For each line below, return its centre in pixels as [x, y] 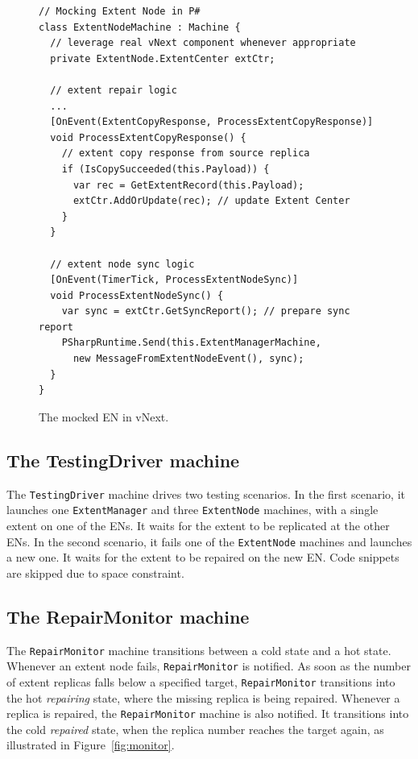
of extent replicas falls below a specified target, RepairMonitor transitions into [201, 681]
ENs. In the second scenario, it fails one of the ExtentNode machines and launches [209, 541]
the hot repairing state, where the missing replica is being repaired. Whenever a [203, 697]
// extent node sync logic [122, 264]
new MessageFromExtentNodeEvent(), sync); [188, 359]
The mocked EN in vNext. [104, 416]
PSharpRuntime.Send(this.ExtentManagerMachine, [191, 343]
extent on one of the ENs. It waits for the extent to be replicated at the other [198, 525]
